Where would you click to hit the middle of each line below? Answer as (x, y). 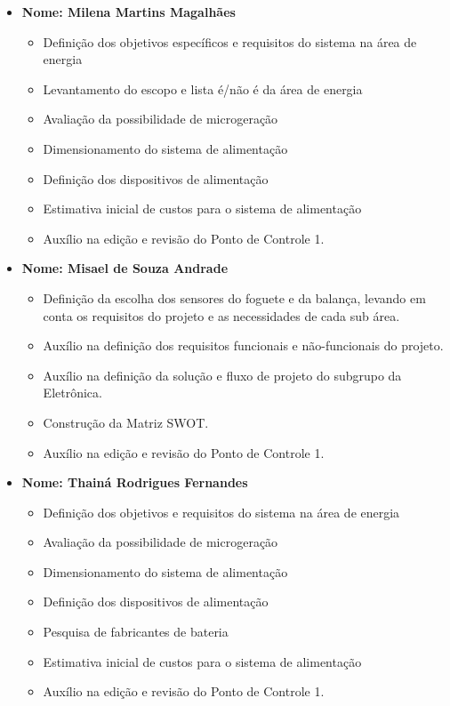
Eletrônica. (72, 393)
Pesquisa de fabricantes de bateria (136, 632)
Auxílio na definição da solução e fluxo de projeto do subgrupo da (222, 375)
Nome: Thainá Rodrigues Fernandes (135, 482)
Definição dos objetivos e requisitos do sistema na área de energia (221, 512)
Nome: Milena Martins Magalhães (129, 12)
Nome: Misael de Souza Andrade (125, 268)
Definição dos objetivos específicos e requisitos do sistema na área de (230, 41)
